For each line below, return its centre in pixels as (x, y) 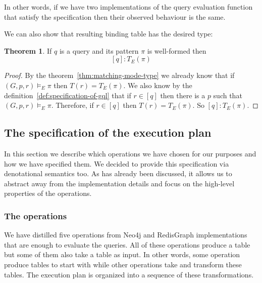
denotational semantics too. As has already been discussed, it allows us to (118, 173)
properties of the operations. (48, 193)
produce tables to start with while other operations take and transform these (123, 264)
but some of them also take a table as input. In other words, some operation (122, 254)
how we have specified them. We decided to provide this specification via (117, 163)
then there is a (183, 95)
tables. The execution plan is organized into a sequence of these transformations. (129, 274)
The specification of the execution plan (108, 132)
